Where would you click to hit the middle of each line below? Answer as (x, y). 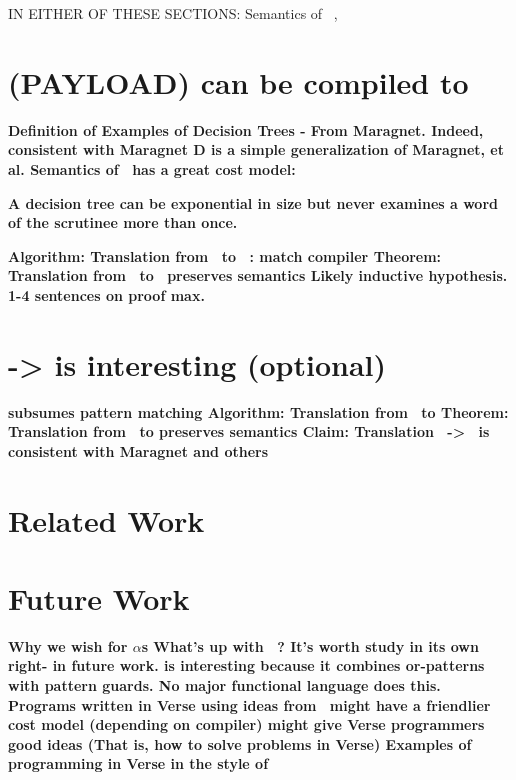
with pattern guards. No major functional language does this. (224, 685)
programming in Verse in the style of (138, 763)
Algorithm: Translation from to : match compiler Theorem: (225, 255)
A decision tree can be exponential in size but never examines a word (253, 202)
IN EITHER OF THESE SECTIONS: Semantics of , (173, 13)
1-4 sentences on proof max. (106, 294)
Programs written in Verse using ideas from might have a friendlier (249, 704)
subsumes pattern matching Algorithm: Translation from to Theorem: (258, 411)
